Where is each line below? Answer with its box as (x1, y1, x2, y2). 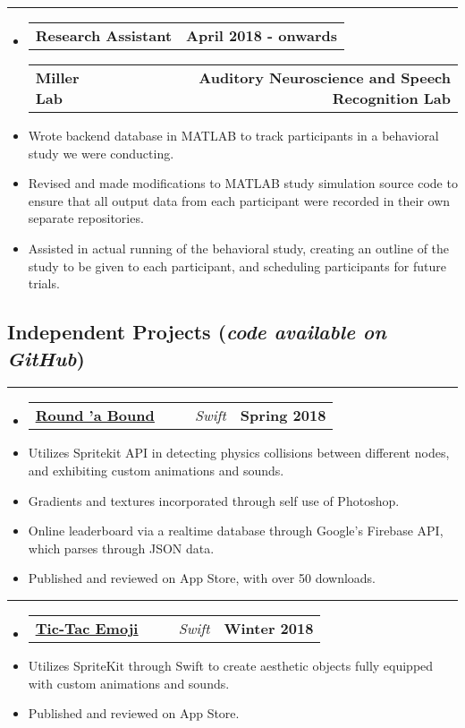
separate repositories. (28, 209, 144, 227)
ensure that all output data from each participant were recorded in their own (28, 191, 451, 210)
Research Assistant (35, 25, 173, 46)
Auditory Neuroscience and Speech (199, 67, 451, 88)
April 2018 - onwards (186, 25, 337, 46)
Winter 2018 (224, 617, 314, 638)
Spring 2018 (240, 405, 326, 426)
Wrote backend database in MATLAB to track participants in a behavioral (28, 126, 439, 144)
